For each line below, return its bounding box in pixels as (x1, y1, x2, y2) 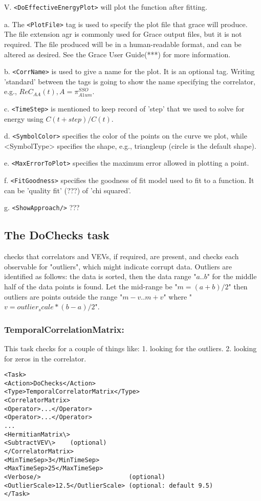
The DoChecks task (4, 227, 110, 243)
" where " (163, 291, 192, 302)
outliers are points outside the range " (4, 291, 123, 302)
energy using (4, 113, 43, 124)
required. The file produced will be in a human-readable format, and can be (4, 38, 242, 49)
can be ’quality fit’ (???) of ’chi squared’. (4, 185, 131, 195)
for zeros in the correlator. (4, 353, 86, 363)
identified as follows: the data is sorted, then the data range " (4, 271, 197, 282)
